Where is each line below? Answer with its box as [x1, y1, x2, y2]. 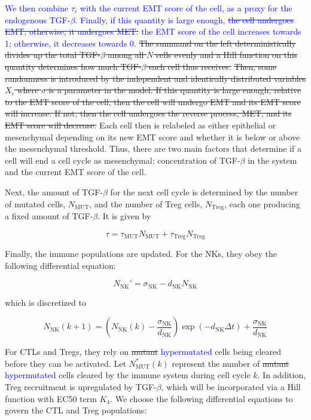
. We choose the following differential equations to [110, 392, 293, 404]
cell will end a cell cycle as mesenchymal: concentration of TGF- [5, 154, 240, 166]
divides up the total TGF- [5, 48, 100, 61]
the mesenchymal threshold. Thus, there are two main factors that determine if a [5, 142, 301, 155]
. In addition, [257, 369, 306, 381]
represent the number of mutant [172, 357, 289, 369]
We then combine [5, 2, 69, 14]
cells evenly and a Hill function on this [155, 48, 298, 61]
